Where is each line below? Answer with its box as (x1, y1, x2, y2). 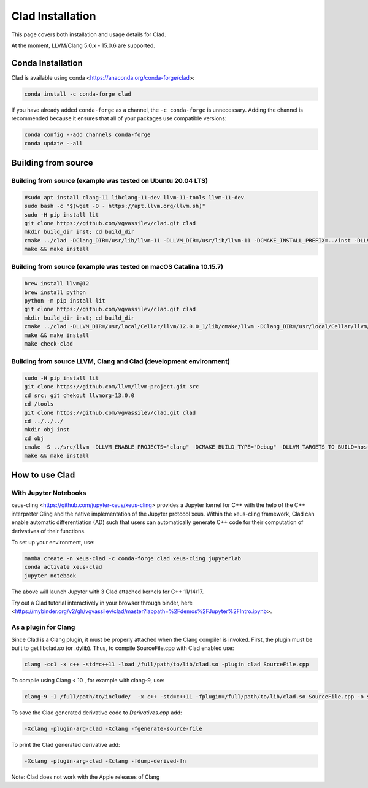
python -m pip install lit (24, 298, 105, 304)
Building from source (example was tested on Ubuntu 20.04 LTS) (11, 176, 209, 185)
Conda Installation (11, 58, 83, 68)
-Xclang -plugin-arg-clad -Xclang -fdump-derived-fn (24, 757, 186, 764)
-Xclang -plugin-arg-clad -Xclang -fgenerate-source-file (24, 725, 202, 732)
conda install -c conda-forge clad (24, 90, 131, 98)
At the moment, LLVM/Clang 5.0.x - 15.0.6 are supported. (11, 42, 156, 49)
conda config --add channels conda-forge (24, 131, 151, 138)
